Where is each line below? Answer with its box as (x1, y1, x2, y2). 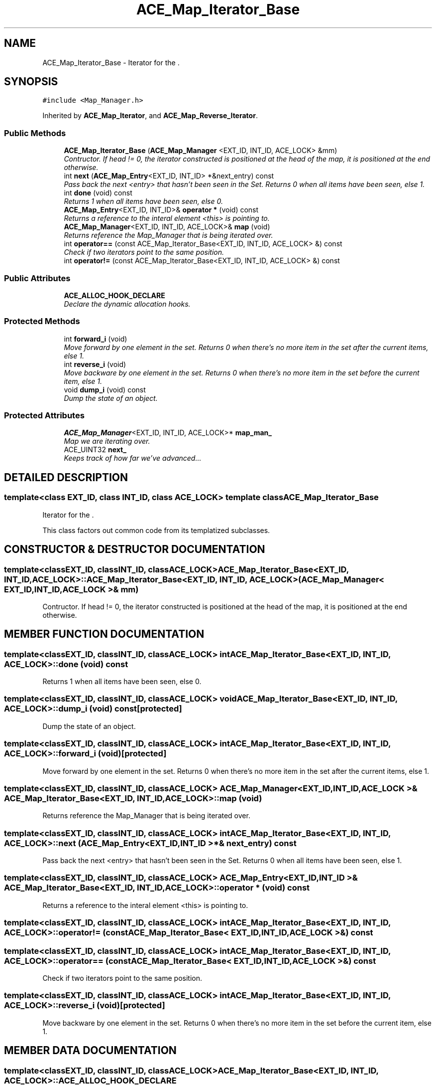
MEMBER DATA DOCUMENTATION (4, 1044, 177, 1057)
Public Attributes (4, 273, 71, 283)
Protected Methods (4, 316, 80, 327)
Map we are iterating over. (64, 437, 150, 446)
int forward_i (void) (64, 334, 127, 343)
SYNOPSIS (4, 75, 58, 88)
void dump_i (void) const (64, 385, 146, 394)
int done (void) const (64, 188, 132, 197)
